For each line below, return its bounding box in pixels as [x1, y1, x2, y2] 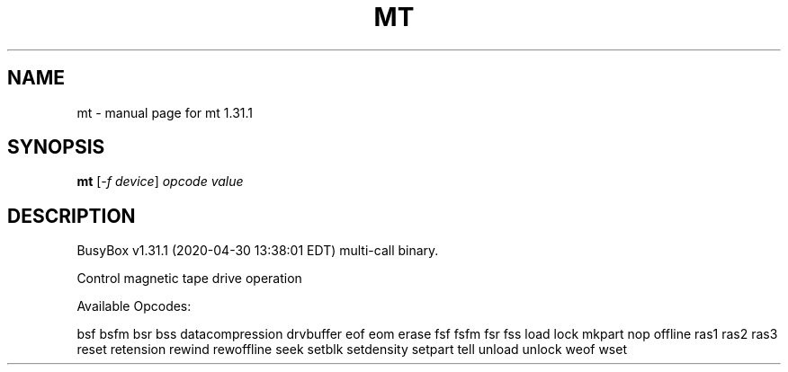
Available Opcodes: [76, 298, 192, 314]
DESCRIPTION [7, 204, 136, 227]
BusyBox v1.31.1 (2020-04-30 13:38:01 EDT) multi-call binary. [76, 243, 439, 259]
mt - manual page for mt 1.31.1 [76, 104, 254, 120]
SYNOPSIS [7, 136, 105, 159]
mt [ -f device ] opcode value [76, 173, 244, 190]
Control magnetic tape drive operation [76, 270, 302, 287]
